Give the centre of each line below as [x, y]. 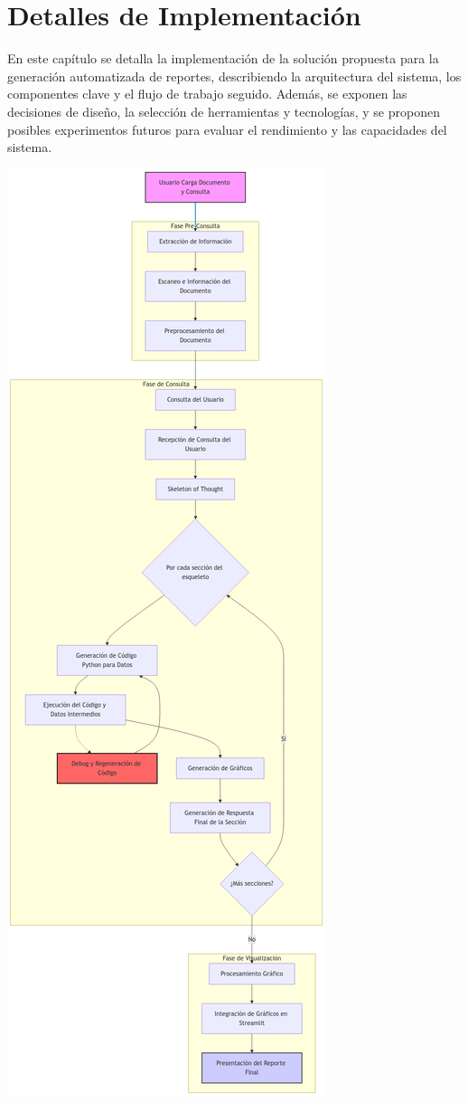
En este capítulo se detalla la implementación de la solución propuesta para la [223, 58]
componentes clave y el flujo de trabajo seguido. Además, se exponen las [207, 94]
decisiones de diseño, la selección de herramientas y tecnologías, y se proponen [224, 111]
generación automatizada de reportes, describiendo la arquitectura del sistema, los [234, 76]
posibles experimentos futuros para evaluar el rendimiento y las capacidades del [227, 129]
